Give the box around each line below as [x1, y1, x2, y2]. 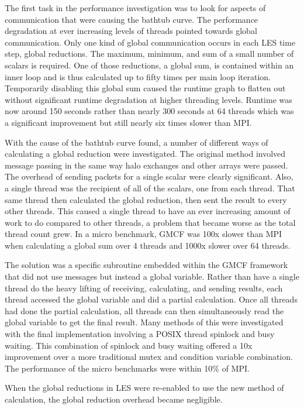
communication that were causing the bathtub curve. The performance [5, 13, 258, 25]
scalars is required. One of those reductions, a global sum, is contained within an [5, 59, 294, 71]
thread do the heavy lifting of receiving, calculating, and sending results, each [5, 281, 283, 294]
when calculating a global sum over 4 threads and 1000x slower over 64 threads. [5, 239, 291, 251]
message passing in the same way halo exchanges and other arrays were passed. [5, 159, 288, 171]
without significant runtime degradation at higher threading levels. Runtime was [5, 93, 292, 105]
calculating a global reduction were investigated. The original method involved [5, 147, 286, 160]
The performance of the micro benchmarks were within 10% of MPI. [5, 362, 250, 374]
